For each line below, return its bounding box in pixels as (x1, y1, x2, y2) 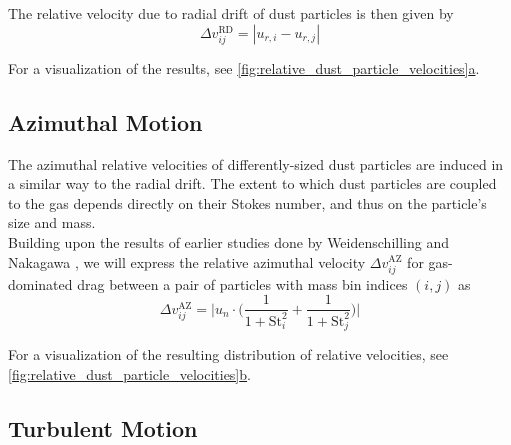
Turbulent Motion (8, 412, 198, 443)
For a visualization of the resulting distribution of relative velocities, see (8, 344, 449, 365)
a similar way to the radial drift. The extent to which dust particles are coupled (8, 173, 497, 194)
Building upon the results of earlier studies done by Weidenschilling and (8, 231, 449, 252)
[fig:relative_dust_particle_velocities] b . (8, 364, 251, 384)
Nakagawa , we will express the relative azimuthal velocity (8, 251, 366, 272)
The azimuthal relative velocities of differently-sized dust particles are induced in (8, 153, 504, 174)
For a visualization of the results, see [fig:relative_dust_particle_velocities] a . (8, 57, 480, 78)
